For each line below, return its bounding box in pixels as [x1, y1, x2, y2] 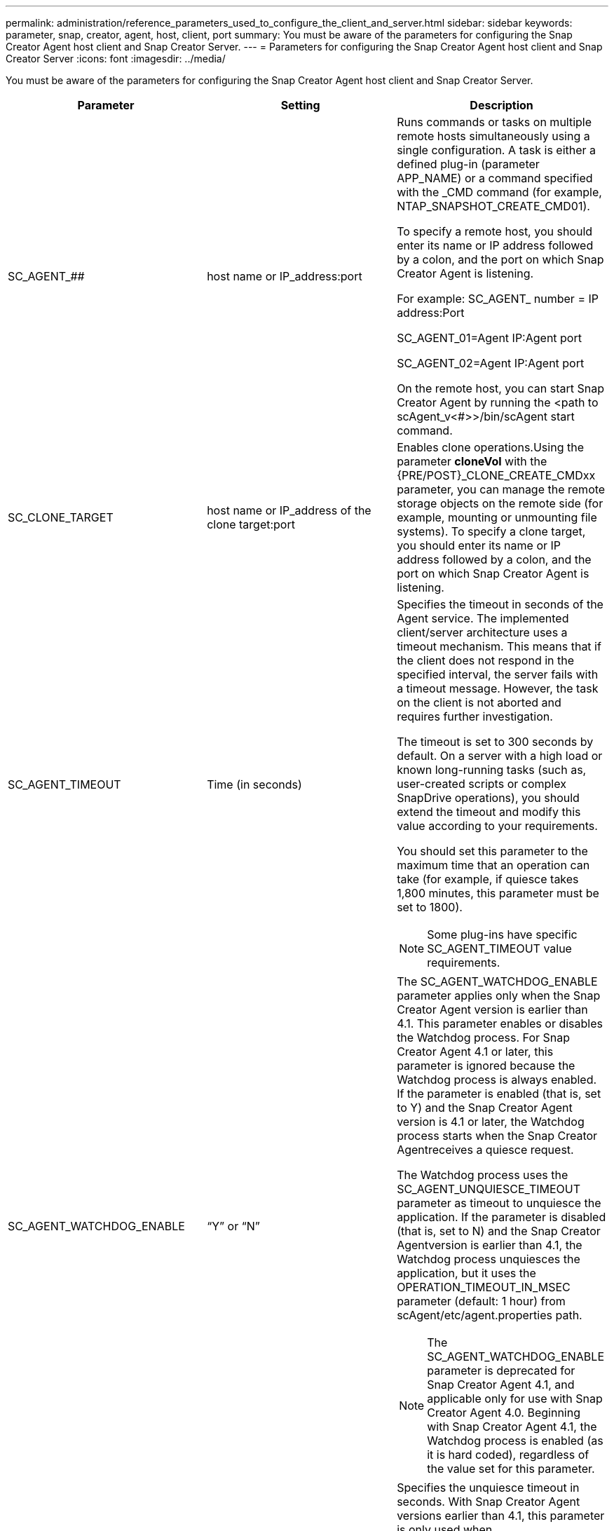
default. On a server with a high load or [397, 749, 603, 763]
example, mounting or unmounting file [397, 510, 597, 524]
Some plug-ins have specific [427, 927, 578, 941]
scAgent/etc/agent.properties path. [397, 1308, 582, 1322]
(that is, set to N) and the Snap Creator [397, 1224, 601, 1238]
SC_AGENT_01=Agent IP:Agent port [397, 331, 582, 345]
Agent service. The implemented [397, 611, 569, 625]
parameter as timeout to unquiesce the [397, 1196, 601, 1210]
